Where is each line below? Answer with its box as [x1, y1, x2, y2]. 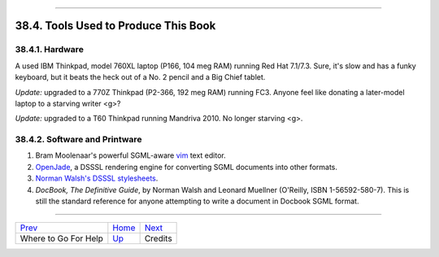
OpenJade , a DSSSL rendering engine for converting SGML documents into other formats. [35, 162, 337, 172]
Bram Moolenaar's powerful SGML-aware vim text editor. [35, 150, 227, 160]
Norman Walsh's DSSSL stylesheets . [35, 173, 159, 183]
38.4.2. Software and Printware [15, 134, 142, 146]
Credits [144, 233, 172, 244]
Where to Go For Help [20, 233, 103, 244]
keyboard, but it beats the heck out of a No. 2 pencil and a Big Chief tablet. [15, 72, 266, 82]
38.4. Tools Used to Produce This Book [15, 19, 216, 33]
